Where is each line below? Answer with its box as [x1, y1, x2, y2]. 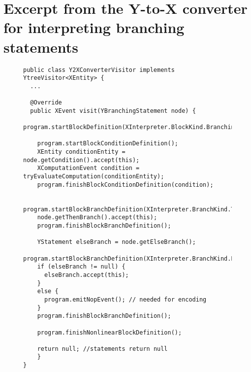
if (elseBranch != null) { [37, 263, 125, 271]
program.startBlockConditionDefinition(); [37, 140, 178, 147]
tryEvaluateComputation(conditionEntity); [23, 173, 164, 180]
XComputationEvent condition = [37, 165, 140, 172]
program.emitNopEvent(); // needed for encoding [44, 296, 207, 303]
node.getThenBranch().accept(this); [37, 214, 157, 221]
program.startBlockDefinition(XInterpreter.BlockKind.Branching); [23, 124, 246, 131]
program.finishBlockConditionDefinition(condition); [37, 181, 214, 188]
